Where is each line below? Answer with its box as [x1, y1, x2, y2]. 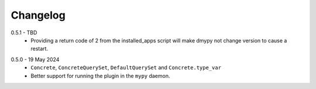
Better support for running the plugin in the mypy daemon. [30, 72, 170, 79]
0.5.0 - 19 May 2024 [11, 56, 60, 63]
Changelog [11, 9, 66, 22]
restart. [30, 45, 49, 52]
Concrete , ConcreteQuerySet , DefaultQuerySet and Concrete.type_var [30, 64, 222, 71]
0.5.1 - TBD [11, 29, 37, 36]
